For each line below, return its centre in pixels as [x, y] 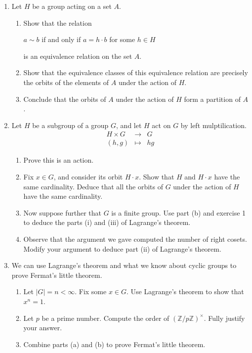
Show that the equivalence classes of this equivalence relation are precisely [136, 72]
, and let [129, 125]
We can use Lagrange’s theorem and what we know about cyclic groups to [124, 265]
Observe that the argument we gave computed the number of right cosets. [135, 239]
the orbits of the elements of [66, 82]
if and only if [61, 39]
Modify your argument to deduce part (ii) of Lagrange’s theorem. [122, 248]
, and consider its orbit [88, 176]
